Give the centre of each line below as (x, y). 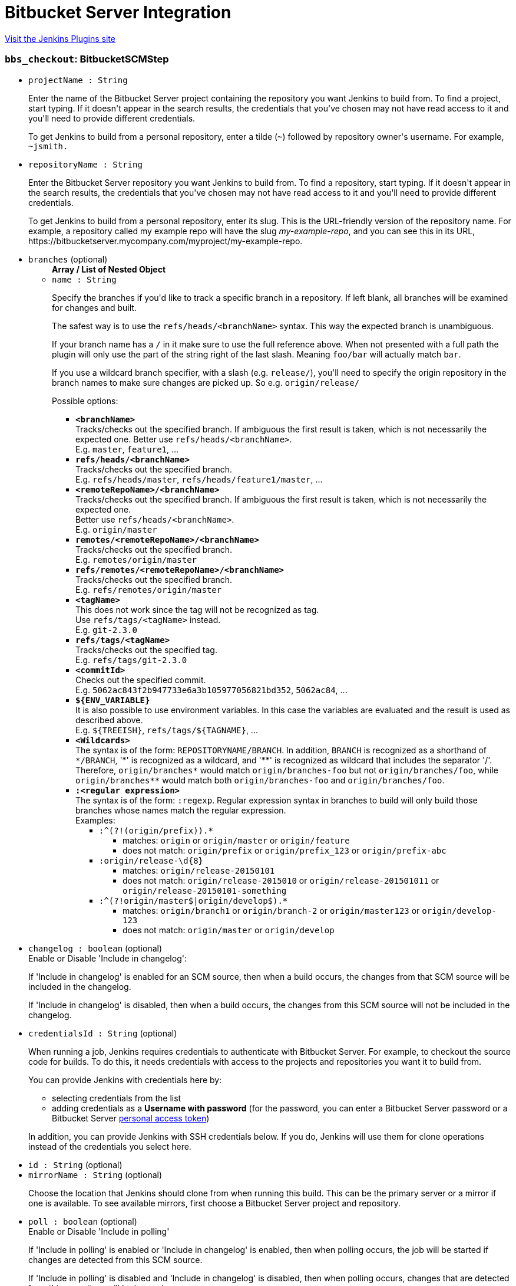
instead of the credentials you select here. (110, 1146)
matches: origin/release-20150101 (199, 870)
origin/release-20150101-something (205, 890)
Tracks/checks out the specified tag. (146, 649)
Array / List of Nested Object (109, 269)
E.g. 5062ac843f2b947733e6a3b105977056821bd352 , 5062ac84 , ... (211, 690)
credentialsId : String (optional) (103, 1033)
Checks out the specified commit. (141, 680)
